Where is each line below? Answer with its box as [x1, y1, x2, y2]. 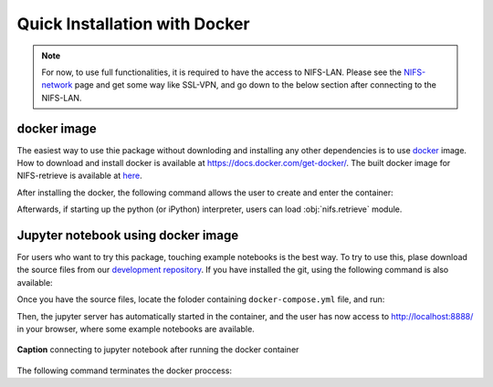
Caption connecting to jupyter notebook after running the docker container [16, 344, 299, 355]
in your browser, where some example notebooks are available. [16, 324, 255, 335]
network [41, 79, 73, 90]
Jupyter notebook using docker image [16, 228, 239, 243]
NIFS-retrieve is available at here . [16, 170, 142, 182]
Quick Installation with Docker [16, 14, 250, 34]
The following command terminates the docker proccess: [16, 365, 233, 376]
